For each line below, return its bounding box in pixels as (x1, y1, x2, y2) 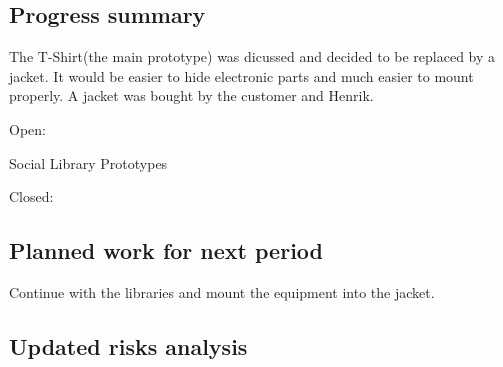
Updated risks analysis (9, 330, 248, 361)
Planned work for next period (9, 235, 323, 266)
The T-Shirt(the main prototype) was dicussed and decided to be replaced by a (9, 46, 496, 67)
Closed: (9, 186, 54, 207)
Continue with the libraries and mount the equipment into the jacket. (9, 281, 435, 302)
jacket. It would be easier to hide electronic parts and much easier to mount (9, 65, 474, 86)
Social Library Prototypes (9, 152, 168, 173)
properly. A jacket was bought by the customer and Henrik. (9, 85, 374, 106)
